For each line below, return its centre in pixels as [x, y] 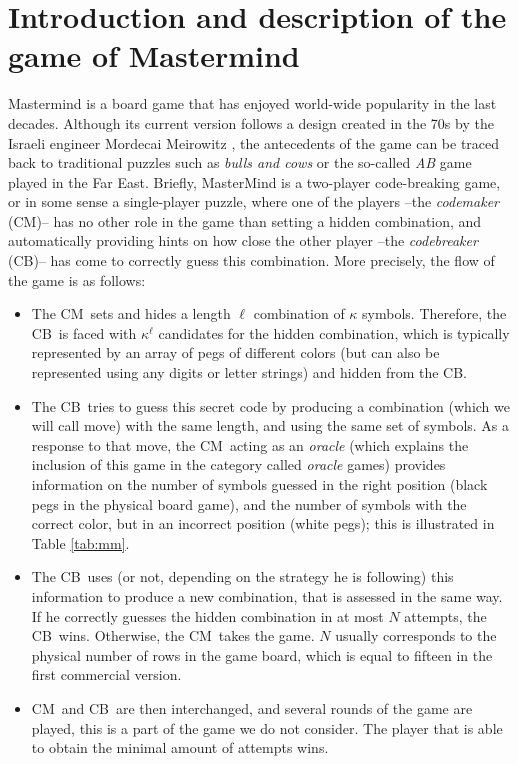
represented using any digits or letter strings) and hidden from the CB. [249, 372]
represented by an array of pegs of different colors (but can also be [235, 352]
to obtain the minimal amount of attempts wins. [180, 747]
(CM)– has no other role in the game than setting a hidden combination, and [245, 220]
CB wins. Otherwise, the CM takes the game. [173, 635]
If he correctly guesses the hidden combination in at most [207, 615]
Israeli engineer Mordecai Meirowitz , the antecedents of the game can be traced [254, 142]
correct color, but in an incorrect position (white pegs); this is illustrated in [263, 523]
